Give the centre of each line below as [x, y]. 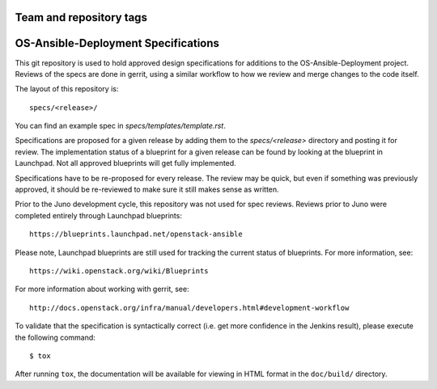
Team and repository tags [81, 17]
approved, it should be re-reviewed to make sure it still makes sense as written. [147, 189]
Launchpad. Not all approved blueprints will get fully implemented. [125, 163]
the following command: [55, 337]
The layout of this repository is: [67, 89]
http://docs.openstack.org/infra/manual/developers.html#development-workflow [189, 308]
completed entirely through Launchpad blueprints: [98, 215]
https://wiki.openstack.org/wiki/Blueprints [119, 271]
